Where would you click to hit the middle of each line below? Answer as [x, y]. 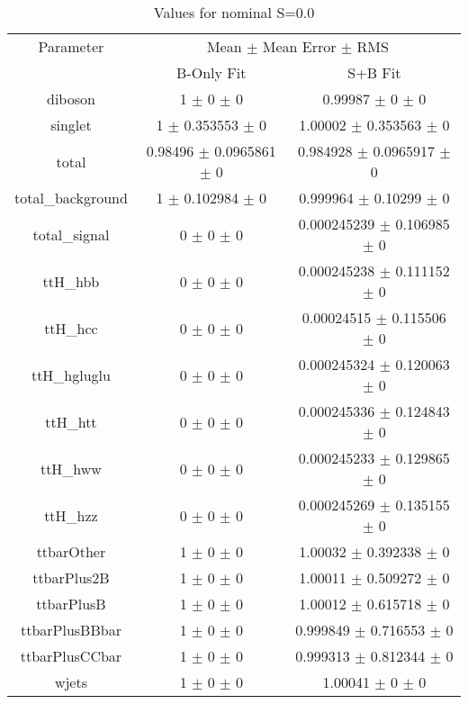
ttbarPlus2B [71, 578]
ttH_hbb [71, 281]
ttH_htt [71, 421]
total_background [71, 198]
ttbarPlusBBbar [71, 630]
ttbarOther [71, 551]
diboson [71, 99]
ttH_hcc [71, 328]
